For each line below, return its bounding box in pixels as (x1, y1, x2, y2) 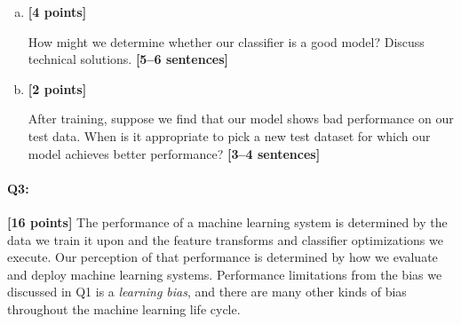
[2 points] (28, 79, 87, 98)
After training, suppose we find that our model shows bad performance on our (28, 109, 454, 128)
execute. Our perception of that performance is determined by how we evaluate (7, 248, 438, 266)
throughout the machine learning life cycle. (7, 299, 241, 318)
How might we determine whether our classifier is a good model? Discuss (28, 32, 425, 51)
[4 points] (28, 3, 87, 20)
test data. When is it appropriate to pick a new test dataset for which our (28, 126, 431, 145)
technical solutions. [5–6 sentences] (28, 50, 229, 68)
